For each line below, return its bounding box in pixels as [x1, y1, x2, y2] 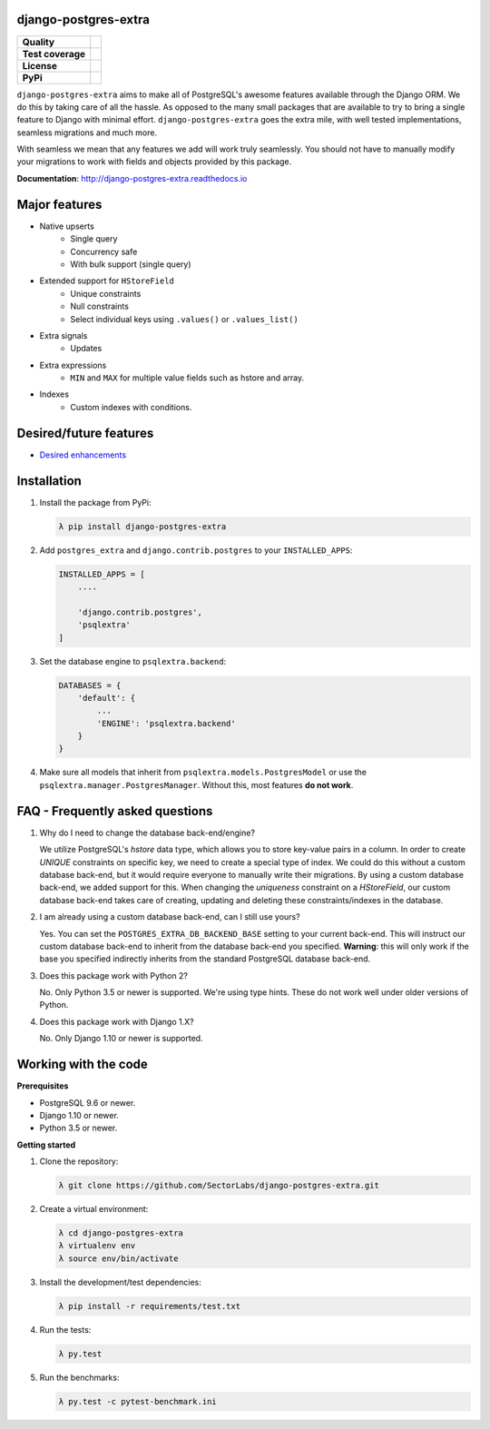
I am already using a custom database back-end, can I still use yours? [39, 912, 300, 922]
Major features [16, 196, 103, 212]
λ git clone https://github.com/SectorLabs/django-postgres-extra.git [58, 1180, 380, 1191]
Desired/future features [16, 425, 154, 440]
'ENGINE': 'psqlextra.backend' [96, 718, 236, 728]
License [22, 59, 58, 72]
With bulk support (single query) [70, 259, 191, 270]
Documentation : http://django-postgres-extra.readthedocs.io [16, 172, 248, 183]
